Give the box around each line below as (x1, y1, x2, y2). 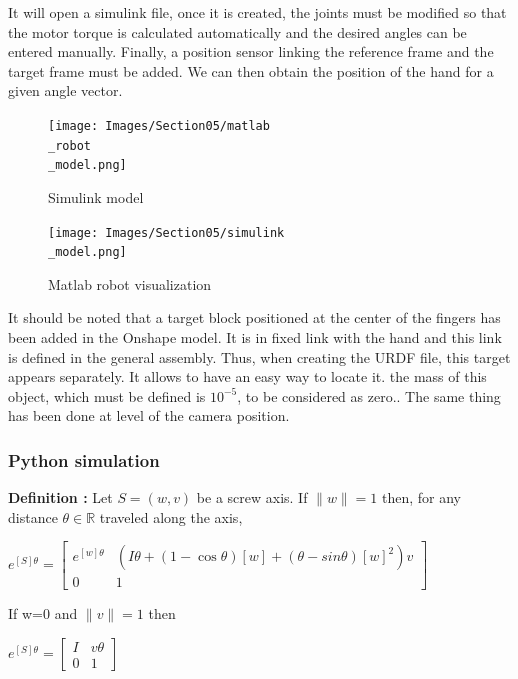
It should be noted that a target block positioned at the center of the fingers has (8, 307, 501, 328)
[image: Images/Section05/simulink (48, 225, 285, 240)
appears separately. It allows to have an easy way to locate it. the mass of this (8, 366, 487, 387)
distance (8, 506, 58, 527)
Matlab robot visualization (48, 273, 212, 294)
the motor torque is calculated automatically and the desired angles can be (8, 21, 467, 42)
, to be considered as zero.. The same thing (237, 385, 501, 406)
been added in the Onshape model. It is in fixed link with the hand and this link (8, 327, 502, 348)
